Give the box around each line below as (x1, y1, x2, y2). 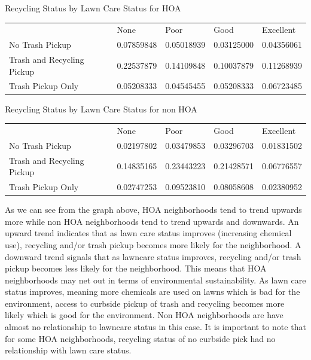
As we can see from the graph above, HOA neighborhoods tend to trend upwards (5, 203, 302, 216)
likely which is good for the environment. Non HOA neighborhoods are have (5, 309, 283, 321)
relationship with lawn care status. (5, 344, 132, 356)
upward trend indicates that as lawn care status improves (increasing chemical (5, 227, 292, 239)
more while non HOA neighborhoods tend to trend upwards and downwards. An (5, 215, 299, 227)
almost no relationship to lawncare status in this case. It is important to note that (5, 321, 306, 333)
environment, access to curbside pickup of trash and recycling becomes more (5, 297, 285, 309)
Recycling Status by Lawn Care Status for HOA (5, 2, 181, 14)
